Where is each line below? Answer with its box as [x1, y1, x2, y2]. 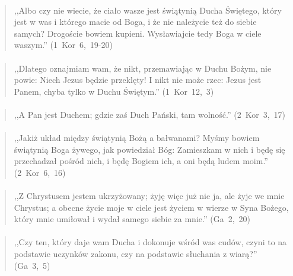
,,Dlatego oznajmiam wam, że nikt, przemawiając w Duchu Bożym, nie [14, 62, 272, 74]
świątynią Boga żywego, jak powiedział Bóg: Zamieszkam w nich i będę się [14, 143, 285, 155]
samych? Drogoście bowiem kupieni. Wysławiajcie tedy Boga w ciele [14, 27, 262, 39]
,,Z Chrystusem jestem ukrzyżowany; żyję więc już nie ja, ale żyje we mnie [14, 190, 285, 202]
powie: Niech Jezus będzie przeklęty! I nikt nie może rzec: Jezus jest [14, 73, 262, 86]
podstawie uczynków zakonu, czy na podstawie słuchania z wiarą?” [14, 248, 257, 260]
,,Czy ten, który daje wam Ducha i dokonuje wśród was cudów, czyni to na [14, 236, 287, 248]
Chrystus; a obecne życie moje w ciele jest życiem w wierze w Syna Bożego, [14, 201, 289, 213]
